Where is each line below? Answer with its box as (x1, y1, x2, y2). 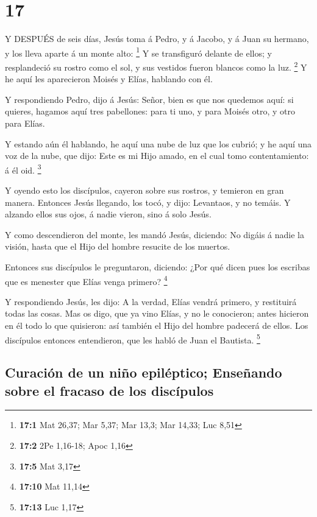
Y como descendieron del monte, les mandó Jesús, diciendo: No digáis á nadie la (5, 228, 304, 241)
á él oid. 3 (5, 161, 41, 176)
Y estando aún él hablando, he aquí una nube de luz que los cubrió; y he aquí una (5, 137, 312, 150)
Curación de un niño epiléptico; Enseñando (5, 363, 282, 382)
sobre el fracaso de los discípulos (5, 381, 214, 399)
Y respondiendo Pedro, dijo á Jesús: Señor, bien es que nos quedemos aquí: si (5, 93, 294, 105)
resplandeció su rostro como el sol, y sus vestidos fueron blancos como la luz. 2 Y (5, 58, 307, 73)
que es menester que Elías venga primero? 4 (5, 273, 168, 287)
